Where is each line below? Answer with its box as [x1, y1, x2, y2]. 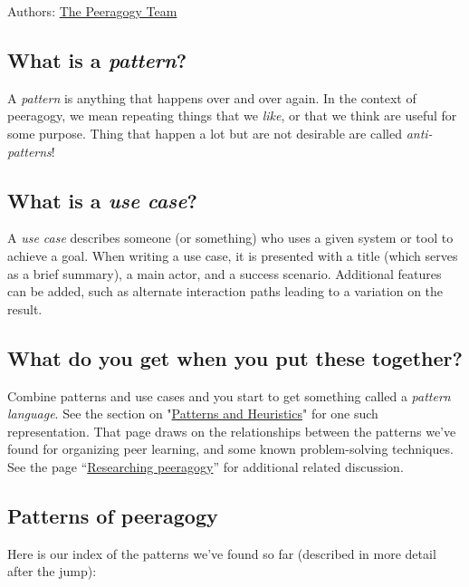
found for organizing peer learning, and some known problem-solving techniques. [7, 439, 454, 458]
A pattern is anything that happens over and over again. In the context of [7, 88, 416, 107]
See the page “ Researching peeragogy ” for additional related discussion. [7, 457, 404, 476]
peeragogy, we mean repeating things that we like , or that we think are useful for [7, 106, 457, 125]
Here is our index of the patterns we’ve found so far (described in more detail [7, 544, 436, 563]
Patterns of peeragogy [7, 501, 218, 529]
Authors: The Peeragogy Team [7, 2, 177, 20]
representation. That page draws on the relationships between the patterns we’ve [7, 421, 456, 440]
